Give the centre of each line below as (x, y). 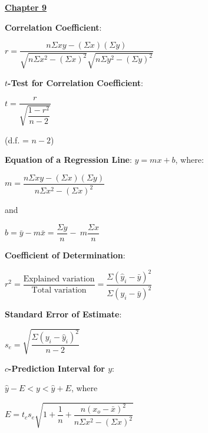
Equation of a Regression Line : (68, 160)
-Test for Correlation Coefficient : (75, 82)
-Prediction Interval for (57, 368)
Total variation (59, 291)
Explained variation (59, 279)
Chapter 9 (26, 7)
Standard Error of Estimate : (63, 314)
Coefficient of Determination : (65, 255)
